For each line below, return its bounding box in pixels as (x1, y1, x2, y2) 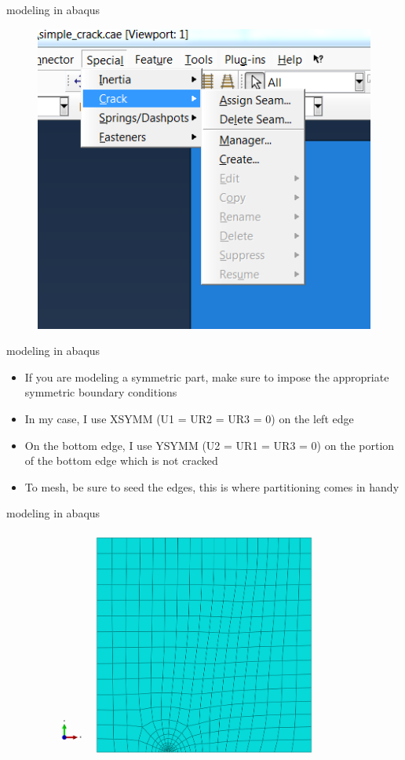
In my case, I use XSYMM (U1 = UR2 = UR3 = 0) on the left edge (24, 410, 354, 426)
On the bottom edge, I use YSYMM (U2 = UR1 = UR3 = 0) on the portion (24, 437, 395, 453)
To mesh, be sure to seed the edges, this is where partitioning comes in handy (24, 478, 400, 495)
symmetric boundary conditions (24, 384, 177, 400)
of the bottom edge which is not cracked (24, 452, 218, 469)
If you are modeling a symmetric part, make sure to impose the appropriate (24, 368, 389, 385)
